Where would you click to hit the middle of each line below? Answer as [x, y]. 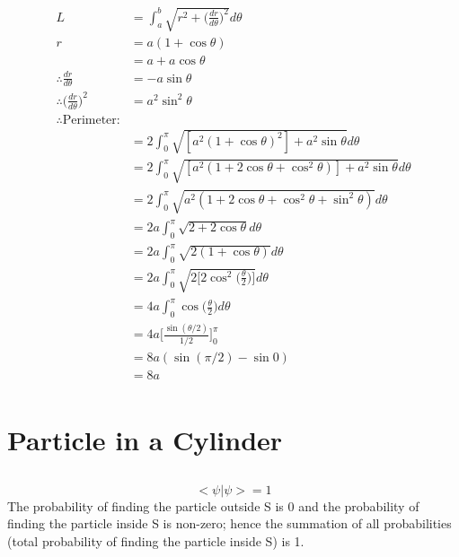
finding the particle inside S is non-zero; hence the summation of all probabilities [229, 523]
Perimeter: [91, 120]
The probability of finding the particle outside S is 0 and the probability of [213, 505]
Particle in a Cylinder [145, 440]
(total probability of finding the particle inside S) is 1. [156, 540]
